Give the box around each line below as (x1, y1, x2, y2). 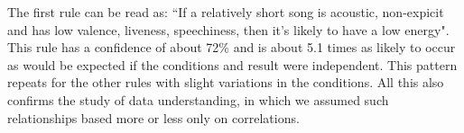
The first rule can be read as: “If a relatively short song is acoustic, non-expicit (7, 3, 444, 21)
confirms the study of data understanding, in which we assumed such (7, 90, 389, 109)
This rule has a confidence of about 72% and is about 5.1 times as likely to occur (7, 38, 456, 57)
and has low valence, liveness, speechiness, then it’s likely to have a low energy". (7, 20, 450, 39)
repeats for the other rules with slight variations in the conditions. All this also (7, 73, 444, 92)
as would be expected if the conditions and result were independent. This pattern (7, 55, 458, 74)
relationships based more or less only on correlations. (7, 108, 300, 127)
